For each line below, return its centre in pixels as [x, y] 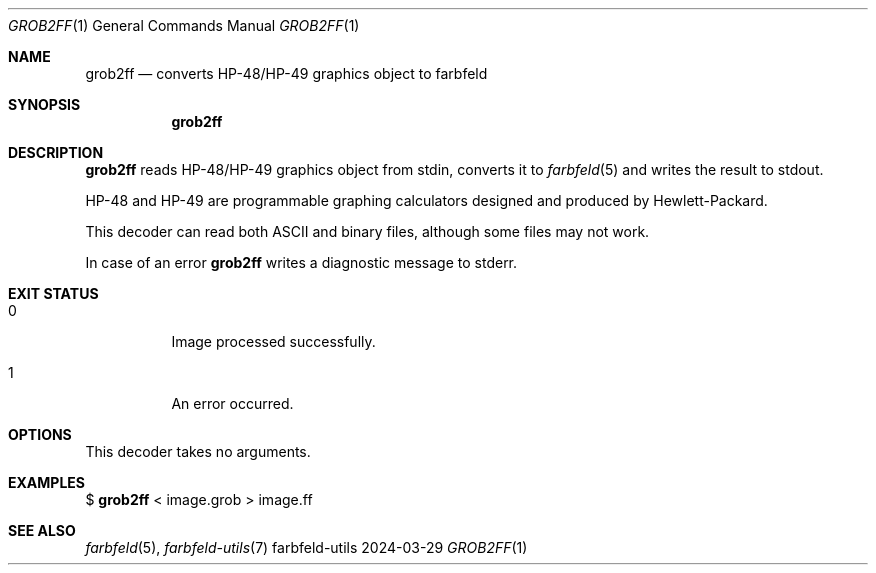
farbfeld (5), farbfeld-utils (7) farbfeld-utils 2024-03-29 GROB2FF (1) [306, 547]
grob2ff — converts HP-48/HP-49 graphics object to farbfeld [286, 73]
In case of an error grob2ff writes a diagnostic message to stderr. [301, 262]
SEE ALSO [42, 530]
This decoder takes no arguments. [198, 451]
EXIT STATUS [53, 293]
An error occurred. [232, 403]
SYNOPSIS [44, 104]
